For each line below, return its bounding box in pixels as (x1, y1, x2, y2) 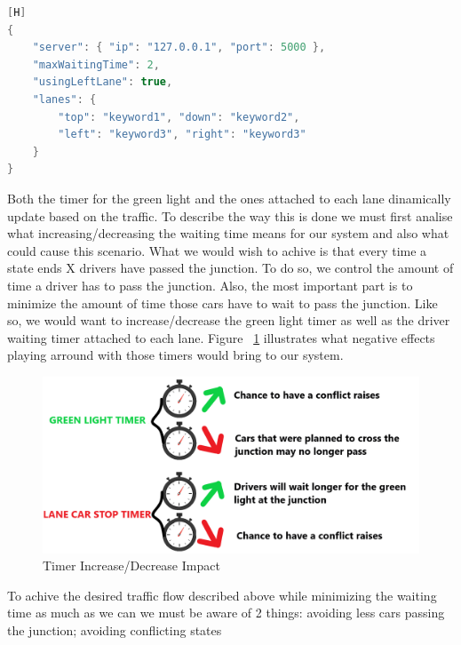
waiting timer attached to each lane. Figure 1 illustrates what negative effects (7, 328, 435, 346)
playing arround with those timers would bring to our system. (7, 346, 344, 364)
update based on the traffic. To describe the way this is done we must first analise (7, 206, 453, 225)
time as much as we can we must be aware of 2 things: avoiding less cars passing (7, 603, 445, 622)
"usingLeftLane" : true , (32, 76, 173, 89)
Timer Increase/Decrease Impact (43, 556, 220, 575)
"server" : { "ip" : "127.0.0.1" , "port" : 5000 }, (32, 41, 326, 54)
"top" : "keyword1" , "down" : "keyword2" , (58, 110, 300, 123)
